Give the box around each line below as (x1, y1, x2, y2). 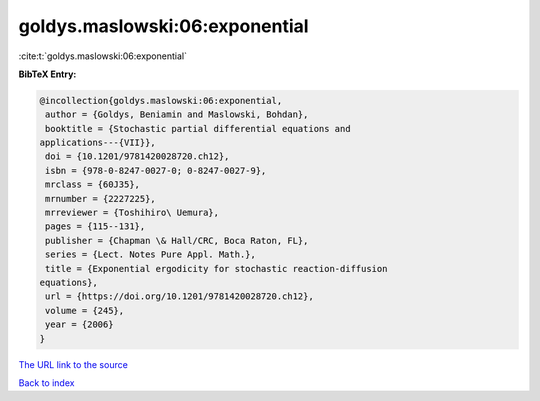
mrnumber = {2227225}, (45, 193, 157, 204)
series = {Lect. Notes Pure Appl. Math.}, (45, 249, 257, 260)
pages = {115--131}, (45, 221, 146, 232)
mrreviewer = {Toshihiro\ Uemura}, (45, 207, 220, 219)
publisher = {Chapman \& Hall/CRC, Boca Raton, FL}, (45, 235, 309, 246)
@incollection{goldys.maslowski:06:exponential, (39, 95, 283, 106)
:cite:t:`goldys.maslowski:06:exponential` (18, 50, 187, 62)
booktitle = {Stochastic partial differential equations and (45, 123, 351, 134)
